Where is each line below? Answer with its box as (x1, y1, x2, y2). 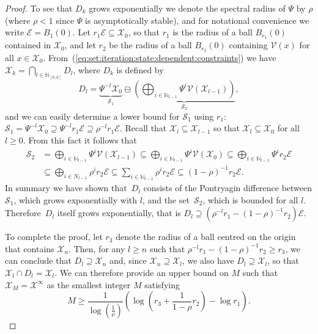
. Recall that (119, 122, 167, 134)
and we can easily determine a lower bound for (5, 109, 180, 122)
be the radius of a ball (109, 38, 192, 51)
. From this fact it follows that (23, 133, 137, 146)
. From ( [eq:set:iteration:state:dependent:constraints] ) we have (43, 51, 276, 64)
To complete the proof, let (5, 230, 103, 243)
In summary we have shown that (5, 181, 127, 194)
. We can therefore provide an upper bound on (54, 266, 229, 279)
